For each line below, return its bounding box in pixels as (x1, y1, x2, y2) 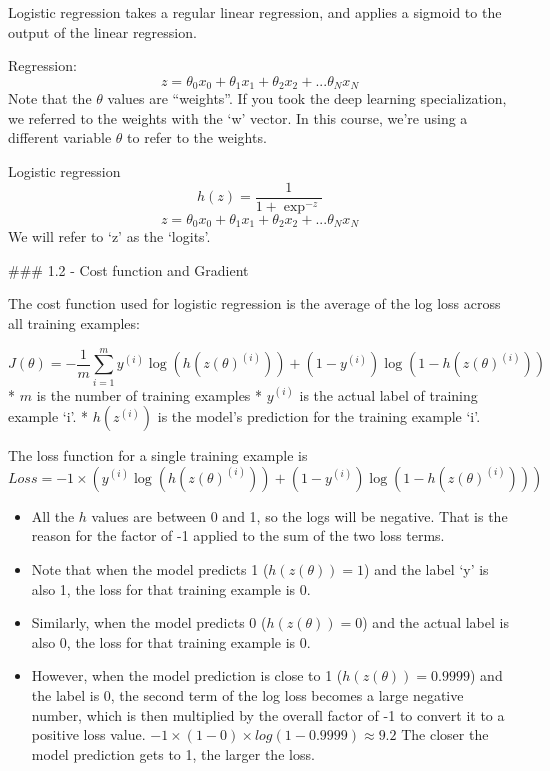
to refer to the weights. (127, 127, 267, 148)
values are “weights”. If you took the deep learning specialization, (107, 88, 507, 109)
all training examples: (8, 312, 140, 333)
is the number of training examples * (36, 384, 263, 405)
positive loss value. (31, 724, 146, 745)
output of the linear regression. (8, 21, 197, 42)
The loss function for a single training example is (8, 445, 308, 466)
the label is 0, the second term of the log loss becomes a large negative (31, 684, 464, 705)
